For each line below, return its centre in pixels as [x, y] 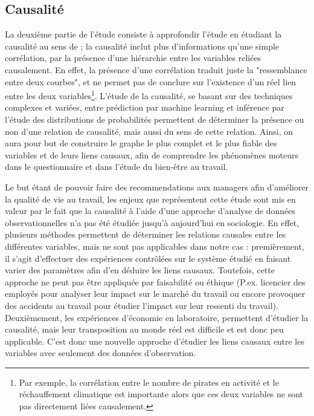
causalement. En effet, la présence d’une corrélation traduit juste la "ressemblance [156, 69]
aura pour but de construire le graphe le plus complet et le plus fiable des [141, 143]
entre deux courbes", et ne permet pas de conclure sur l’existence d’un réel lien [151, 81]
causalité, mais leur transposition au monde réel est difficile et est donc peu [144, 329]
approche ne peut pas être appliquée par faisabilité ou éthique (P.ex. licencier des [155, 281]
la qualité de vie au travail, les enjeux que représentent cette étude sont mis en [150, 199]
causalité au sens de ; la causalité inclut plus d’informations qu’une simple [142, 46]
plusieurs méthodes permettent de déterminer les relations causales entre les [146, 234]
